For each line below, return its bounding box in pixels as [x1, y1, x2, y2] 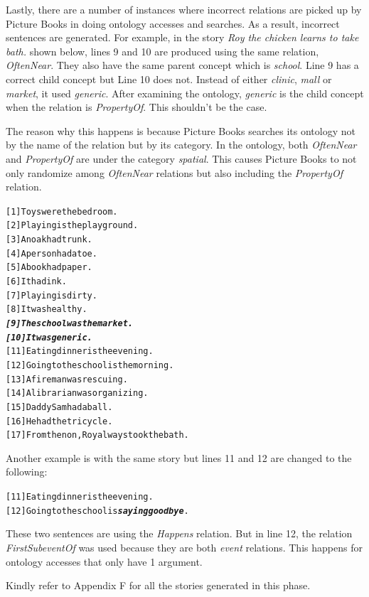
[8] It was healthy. [6, 304, 87, 315]
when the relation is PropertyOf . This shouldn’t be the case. [6, 99, 267, 114]
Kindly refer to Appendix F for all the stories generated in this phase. [6, 578, 311, 593]
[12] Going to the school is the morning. [6, 360, 174, 370]
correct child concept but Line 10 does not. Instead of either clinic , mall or [6, 71, 332, 86]
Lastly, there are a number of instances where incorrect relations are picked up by [6, 2, 362, 16]
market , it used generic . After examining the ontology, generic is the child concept [6, 85, 364, 100]
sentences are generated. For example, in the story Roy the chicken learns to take [6, 30, 359, 45]
